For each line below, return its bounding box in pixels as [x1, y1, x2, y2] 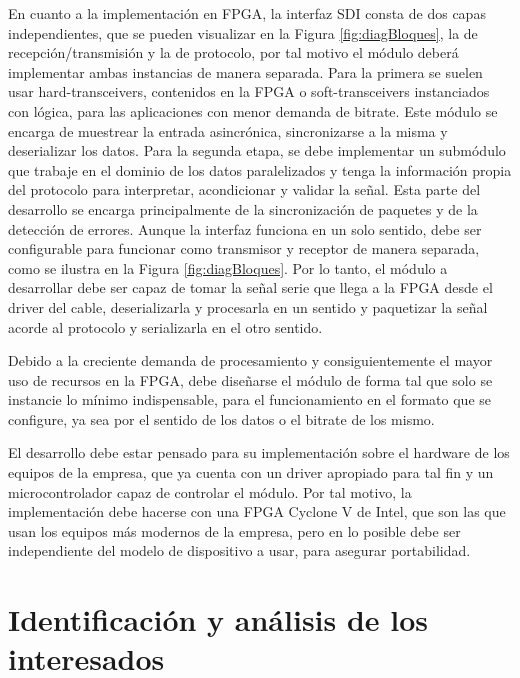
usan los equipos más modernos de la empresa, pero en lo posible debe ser [8, 520, 461, 541]
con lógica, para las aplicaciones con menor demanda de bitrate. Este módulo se [8, 100, 498, 121]
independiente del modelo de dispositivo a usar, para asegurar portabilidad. [8, 540, 471, 561]
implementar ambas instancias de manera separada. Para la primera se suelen [8, 61, 483, 82]
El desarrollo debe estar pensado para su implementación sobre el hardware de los [8, 442, 510, 463]
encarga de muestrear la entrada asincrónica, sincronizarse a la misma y [8, 120, 448, 141]
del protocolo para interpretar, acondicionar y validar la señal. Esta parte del [8, 179, 481, 200]
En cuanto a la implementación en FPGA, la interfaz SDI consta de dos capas [8, 3, 486, 23]
